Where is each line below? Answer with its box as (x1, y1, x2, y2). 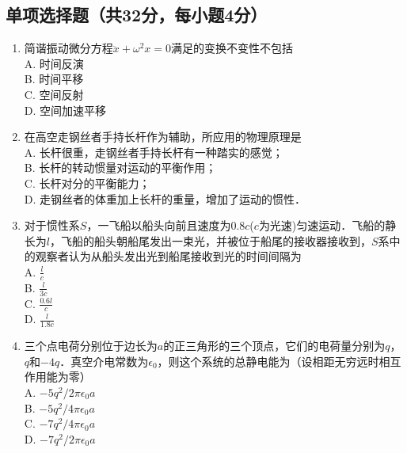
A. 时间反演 (24, 55, 84, 71)
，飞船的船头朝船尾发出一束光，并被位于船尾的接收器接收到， (49, 232, 371, 249)
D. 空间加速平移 (24, 101, 107, 118)
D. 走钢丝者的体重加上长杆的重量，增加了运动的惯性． (24, 190, 306, 207)
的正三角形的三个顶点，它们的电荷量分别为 (163, 337, 386, 354)
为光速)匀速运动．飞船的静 (258, 217, 397, 234)
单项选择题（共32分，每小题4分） (6, 2, 268, 27)
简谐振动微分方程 (24, 40, 113, 56)
